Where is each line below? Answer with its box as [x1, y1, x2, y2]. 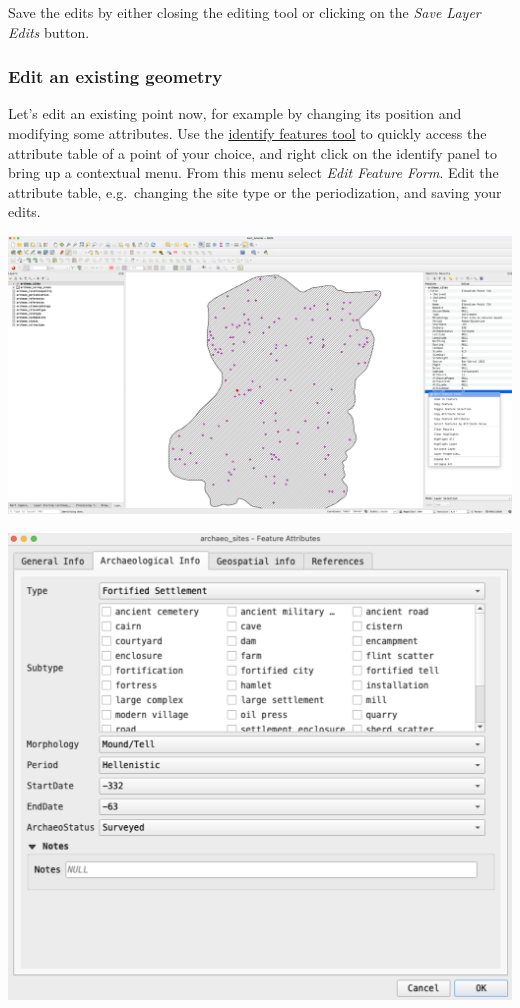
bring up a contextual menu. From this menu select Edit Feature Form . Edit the [8, 162, 499, 183]
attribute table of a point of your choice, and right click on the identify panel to [8, 142, 497, 163]
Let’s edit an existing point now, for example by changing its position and [8, 103, 462, 124]
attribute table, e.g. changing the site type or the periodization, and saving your [8, 181, 502, 202]
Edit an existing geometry [8, 64, 223, 89]
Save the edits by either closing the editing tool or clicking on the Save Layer [8, 2, 481, 22]
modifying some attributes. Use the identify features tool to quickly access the [8, 123, 487, 143]
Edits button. [8, 21, 90, 42]
